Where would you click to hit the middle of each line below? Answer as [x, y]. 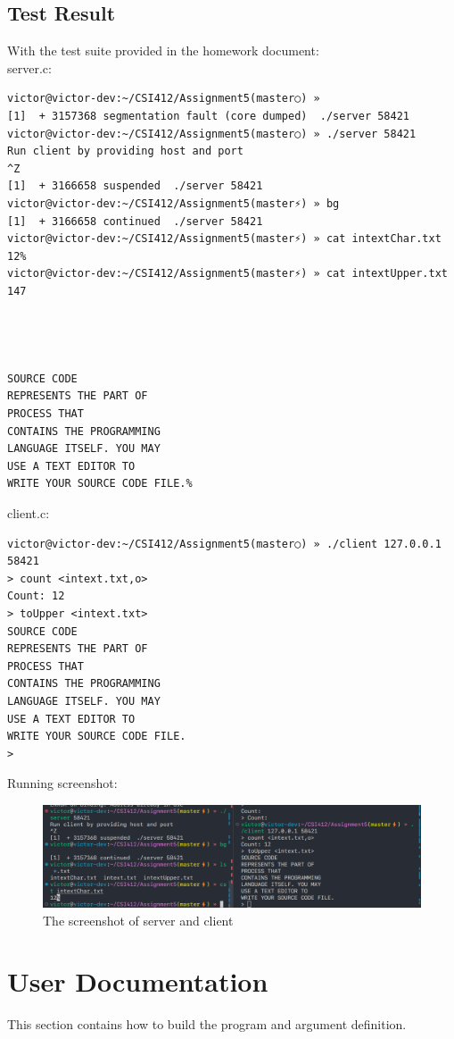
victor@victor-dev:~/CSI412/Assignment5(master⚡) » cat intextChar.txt [224, 239]
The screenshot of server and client [138, 920]
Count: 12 [36, 596]
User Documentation [138, 981]
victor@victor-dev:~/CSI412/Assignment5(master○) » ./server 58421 [212, 134]
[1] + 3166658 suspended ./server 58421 [135, 186]
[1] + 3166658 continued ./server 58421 [135, 221]
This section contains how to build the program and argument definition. [207, 1024]
